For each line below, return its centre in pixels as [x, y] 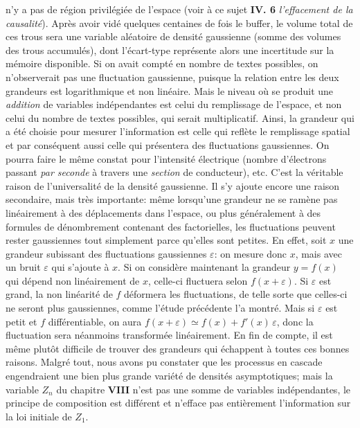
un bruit [23, 267]
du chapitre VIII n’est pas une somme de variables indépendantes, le [204, 389]
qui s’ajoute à [80, 267]
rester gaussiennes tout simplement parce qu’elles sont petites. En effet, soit [166, 240]
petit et [21, 321]
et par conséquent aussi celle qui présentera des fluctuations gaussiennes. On [168, 144]
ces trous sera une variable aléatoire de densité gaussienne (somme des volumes [173, 36]
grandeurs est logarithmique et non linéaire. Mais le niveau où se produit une [170, 90]
